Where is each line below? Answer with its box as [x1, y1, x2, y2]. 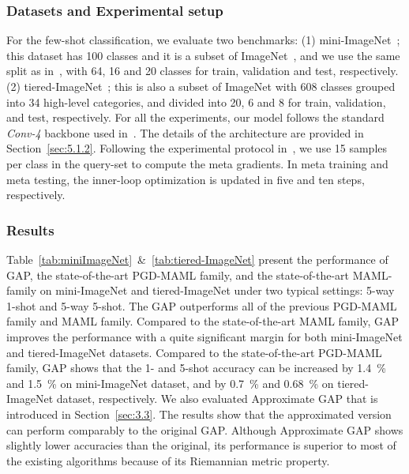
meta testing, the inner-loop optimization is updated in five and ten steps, [6, 171, 365, 187]
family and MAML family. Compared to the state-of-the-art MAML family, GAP [6, 313, 400, 329]
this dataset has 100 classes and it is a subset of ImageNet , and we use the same [6, 47, 400, 63]
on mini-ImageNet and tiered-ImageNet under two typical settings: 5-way [39, 282, 395, 299]
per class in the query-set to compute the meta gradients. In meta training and [6, 155, 388, 171]
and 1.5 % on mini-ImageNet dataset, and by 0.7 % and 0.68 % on [6, 374, 334, 391]
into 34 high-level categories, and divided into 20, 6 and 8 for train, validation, [6, 93, 386, 110]
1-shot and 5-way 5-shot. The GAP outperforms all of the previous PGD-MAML [6, 297, 397, 314]
